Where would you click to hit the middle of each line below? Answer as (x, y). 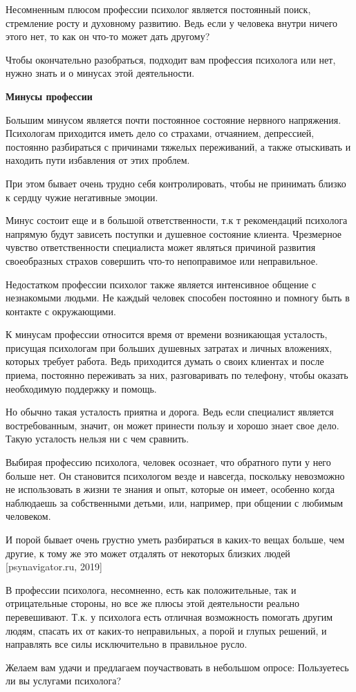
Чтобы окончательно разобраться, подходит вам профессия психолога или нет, (171, 59)
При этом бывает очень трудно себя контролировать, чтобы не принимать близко (176, 183)
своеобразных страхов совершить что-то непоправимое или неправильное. (162, 260)
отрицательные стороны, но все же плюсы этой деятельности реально (153, 603)
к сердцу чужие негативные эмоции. (82, 197)
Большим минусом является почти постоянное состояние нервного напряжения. (174, 119)
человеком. (28, 516)
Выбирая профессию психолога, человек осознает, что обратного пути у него (168, 462)
